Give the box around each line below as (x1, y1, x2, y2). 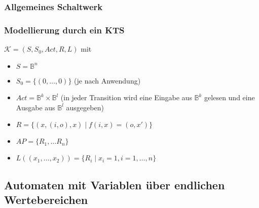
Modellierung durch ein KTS (4, 23, 125, 36)
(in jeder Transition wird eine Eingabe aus (60, 92, 192, 103)
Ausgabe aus (16, 102, 55, 112)
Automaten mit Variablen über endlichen (4, 177, 225, 192)
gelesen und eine (204, 92, 255, 103)
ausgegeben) (66, 102, 104, 112)
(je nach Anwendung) (74, 75, 141, 86)
